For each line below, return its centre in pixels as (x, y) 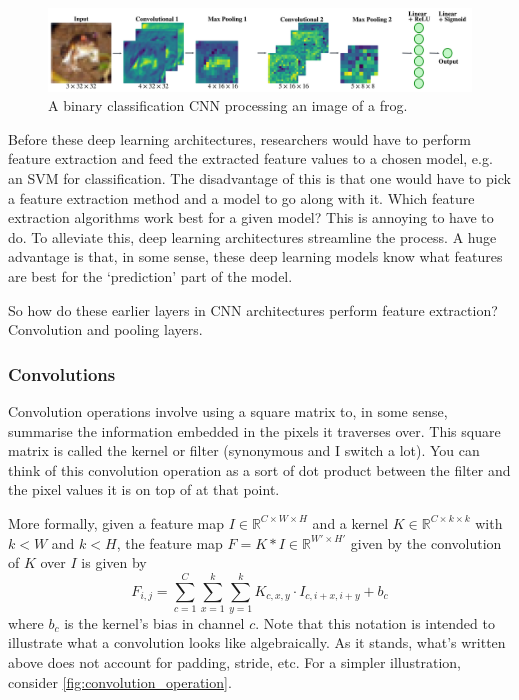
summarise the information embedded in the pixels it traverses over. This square (254, 430)
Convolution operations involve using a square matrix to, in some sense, (228, 410)
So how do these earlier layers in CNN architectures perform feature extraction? (253, 309)
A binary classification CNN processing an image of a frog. (228, 105)
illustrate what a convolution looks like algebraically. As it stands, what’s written (257, 642)
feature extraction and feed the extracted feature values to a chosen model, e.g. (250, 158)
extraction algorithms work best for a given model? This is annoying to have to (251, 217)
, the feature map (169, 542)
